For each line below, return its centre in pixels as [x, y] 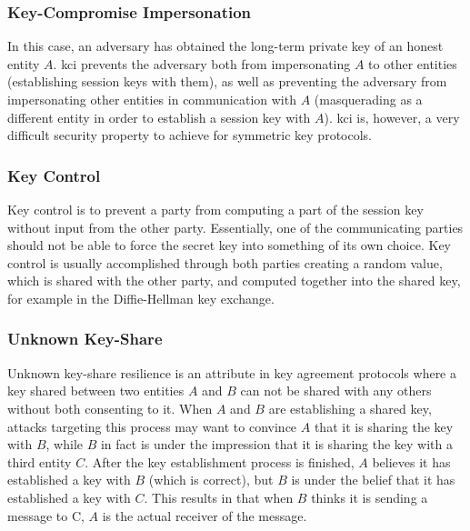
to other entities [413, 63]
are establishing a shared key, [350, 408]
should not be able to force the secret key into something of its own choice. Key [229, 245]
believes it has [411, 461]
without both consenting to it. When [110, 408]
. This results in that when [219, 497]
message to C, [46, 515]
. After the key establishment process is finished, [220, 461]
